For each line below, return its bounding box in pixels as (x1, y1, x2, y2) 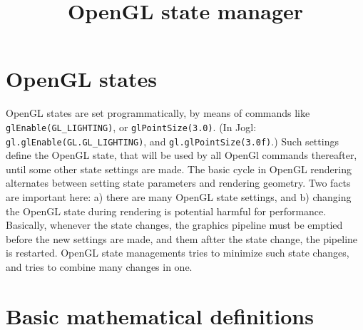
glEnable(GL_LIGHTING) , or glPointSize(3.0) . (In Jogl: (6, 119, 257, 134)
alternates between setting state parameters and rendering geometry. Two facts (6, 175, 351, 190)
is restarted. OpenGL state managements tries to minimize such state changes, (6, 245, 349, 260)
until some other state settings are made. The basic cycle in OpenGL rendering (6, 161, 352, 176)
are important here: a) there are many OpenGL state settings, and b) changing (6, 190, 352, 204)
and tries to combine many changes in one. (6, 259, 193, 274)
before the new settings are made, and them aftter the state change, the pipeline (6, 231, 358, 246)
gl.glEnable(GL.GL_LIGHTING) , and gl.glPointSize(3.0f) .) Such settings (6, 133, 339, 148)
